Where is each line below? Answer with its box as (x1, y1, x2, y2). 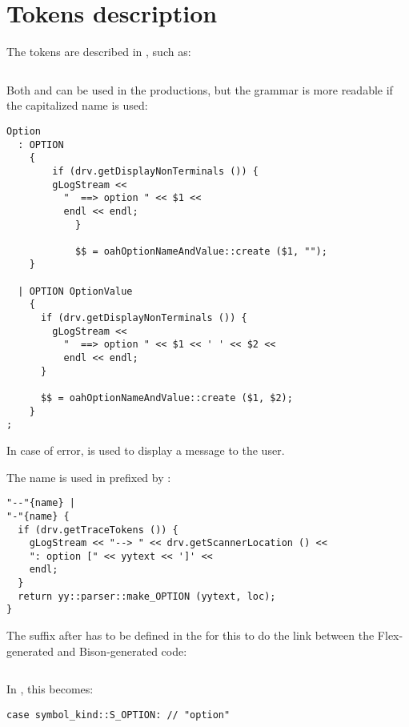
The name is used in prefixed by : (6, 468, 171, 485)
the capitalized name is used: (6, 97, 148, 114)
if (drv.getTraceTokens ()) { (18, 524, 178, 536)
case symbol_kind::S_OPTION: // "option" (6, 709, 231, 721)
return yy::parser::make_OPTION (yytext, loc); (18, 590, 276, 602)
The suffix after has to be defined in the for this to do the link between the (6, 627, 375, 644)
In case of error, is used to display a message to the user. (6, 442, 285, 458)
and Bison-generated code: (57, 642, 187, 659)
